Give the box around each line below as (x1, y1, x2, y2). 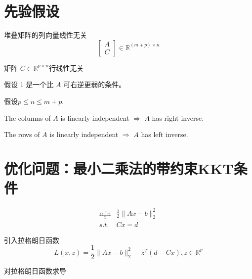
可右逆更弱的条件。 (63, 79, 126, 90)
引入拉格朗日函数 (4, 234, 59, 245)
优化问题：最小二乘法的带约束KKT (4, 158, 234, 178)
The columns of (4, 112, 51, 123)
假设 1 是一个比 (4, 79, 54, 90)
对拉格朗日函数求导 (4, 266, 66, 276)
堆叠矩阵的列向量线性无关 (4, 30, 87, 40)
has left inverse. (141, 129, 188, 139)
